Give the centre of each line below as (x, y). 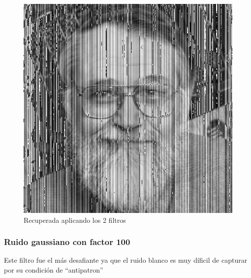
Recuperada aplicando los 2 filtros (75, 220)
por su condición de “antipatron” (54, 270)
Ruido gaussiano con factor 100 (67, 242)
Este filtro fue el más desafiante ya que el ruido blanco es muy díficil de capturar (126, 260)
